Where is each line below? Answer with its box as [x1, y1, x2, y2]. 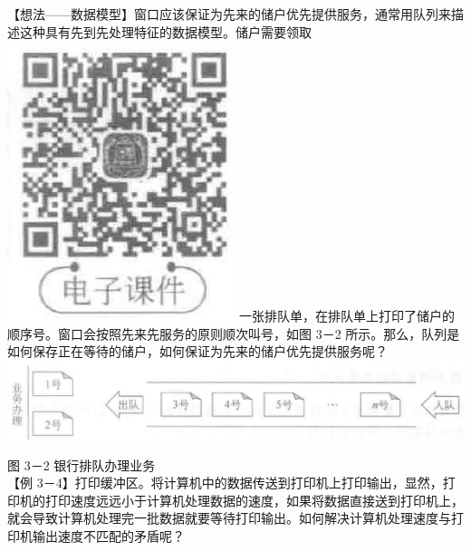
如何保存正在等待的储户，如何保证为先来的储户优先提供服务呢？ [7, 342, 388, 361]
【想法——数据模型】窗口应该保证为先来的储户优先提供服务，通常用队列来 [7, 5, 451, 23]
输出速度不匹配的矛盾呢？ [32, 527, 185, 546]
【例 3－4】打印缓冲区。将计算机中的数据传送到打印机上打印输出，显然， [7, 473, 443, 492]
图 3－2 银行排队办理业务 [7, 455, 156, 474]
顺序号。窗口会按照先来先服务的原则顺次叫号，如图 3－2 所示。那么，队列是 [7, 324, 460, 343]
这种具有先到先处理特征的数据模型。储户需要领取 [19, 22, 312, 41]
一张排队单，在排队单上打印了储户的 [239, 306, 455, 325]
